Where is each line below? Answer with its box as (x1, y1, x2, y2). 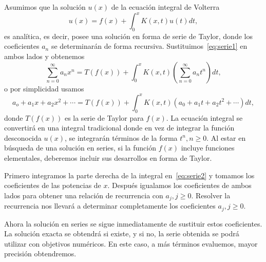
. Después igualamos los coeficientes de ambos (107, 180, 252, 191)
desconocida (4, 132, 42, 143)
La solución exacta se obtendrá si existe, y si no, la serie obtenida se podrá (4, 228, 239, 239)
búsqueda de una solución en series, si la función (4, 142, 156, 153)
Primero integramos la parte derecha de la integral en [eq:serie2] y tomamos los (4, 170, 255, 180)
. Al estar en (206, 132, 246, 143)
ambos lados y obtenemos (4, 51, 85, 62)
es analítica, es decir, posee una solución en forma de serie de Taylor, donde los (4, 30, 253, 41)
